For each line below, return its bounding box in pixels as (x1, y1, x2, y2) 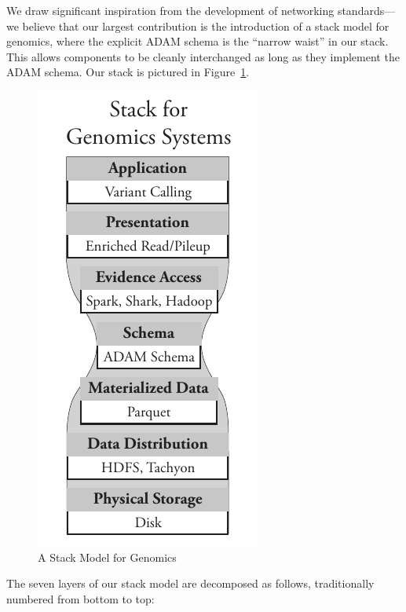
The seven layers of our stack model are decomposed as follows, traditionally (6, 575, 375, 592)
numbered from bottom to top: (6, 590, 155, 607)
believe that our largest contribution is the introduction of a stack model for (22, 17, 390, 34)
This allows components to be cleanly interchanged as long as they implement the (6, 48, 400, 64)
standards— (337, 2, 396, 18)
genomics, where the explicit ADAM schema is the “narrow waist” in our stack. (6, 33, 389, 49)
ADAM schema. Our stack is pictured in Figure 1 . (6, 64, 250, 80)
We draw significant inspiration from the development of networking (6, 2, 335, 18)
